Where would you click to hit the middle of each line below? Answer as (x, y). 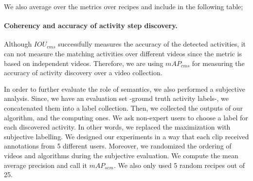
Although (18, 44)
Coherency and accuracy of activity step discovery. (91, 25)
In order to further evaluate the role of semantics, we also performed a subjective (125, 89)
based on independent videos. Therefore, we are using (84, 63)
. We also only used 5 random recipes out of (179, 165)
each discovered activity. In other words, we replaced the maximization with (117, 127)
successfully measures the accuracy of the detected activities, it (152, 44)
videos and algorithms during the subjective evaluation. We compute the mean (121, 155)
